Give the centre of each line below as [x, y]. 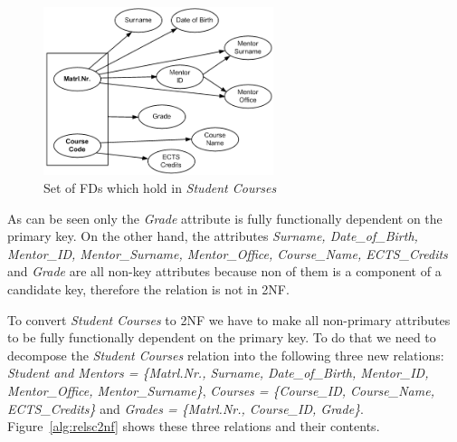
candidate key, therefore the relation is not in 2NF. [148, 289]
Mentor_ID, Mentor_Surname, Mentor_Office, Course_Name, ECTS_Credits [228, 253]
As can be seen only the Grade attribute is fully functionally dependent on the [225, 218]
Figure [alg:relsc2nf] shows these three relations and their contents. [194, 426]
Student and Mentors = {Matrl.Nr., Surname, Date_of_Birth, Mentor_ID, [218, 373]
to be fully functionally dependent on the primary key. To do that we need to [222, 337]
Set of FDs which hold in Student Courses [160, 188]
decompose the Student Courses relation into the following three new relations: [226, 355]
